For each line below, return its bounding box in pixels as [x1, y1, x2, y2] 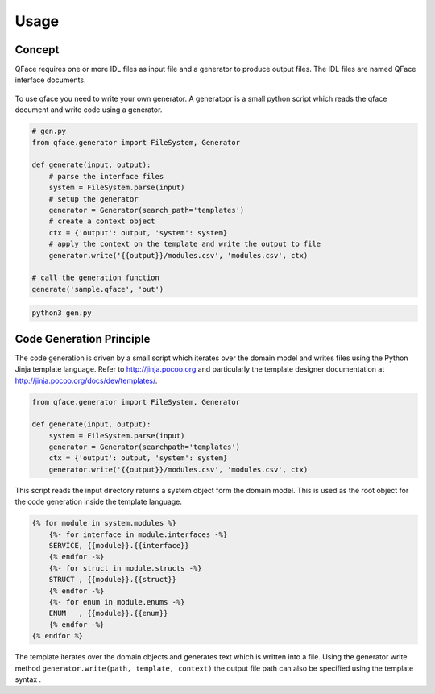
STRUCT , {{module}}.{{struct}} [48, 575, 177, 584]
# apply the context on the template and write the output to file [48, 239, 321, 249]
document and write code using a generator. [14, 105, 163, 114]
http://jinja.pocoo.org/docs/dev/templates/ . [14, 376, 158, 385]
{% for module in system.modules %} [31, 518, 177, 528]
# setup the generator [48, 194, 139, 203]
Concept [14, 43, 60, 56]
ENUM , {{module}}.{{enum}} [48, 609, 168, 618]
